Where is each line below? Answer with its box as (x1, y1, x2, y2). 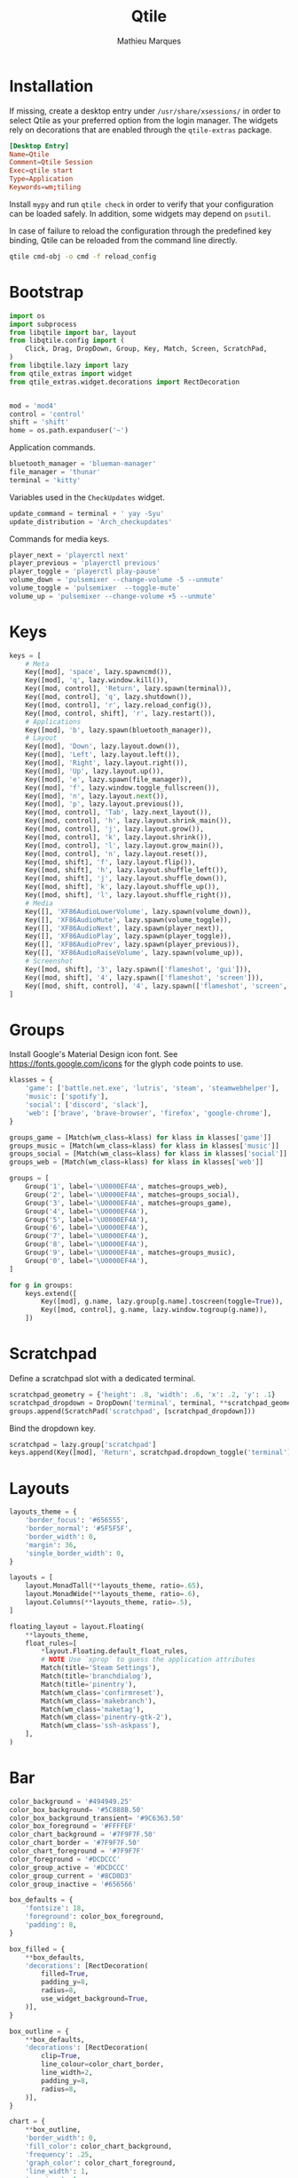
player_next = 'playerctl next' (9, 551, 129, 560)
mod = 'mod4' (9, 401, 58, 410)
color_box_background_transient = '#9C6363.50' (9, 1814, 184, 1823)
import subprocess (9, 320, 77, 329)
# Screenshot (25, 957, 74, 966)
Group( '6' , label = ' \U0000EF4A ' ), (25, 1223, 149, 1232)
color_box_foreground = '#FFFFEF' (9, 1822, 137, 1831)
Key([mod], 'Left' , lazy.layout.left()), (25, 751, 180, 759)
